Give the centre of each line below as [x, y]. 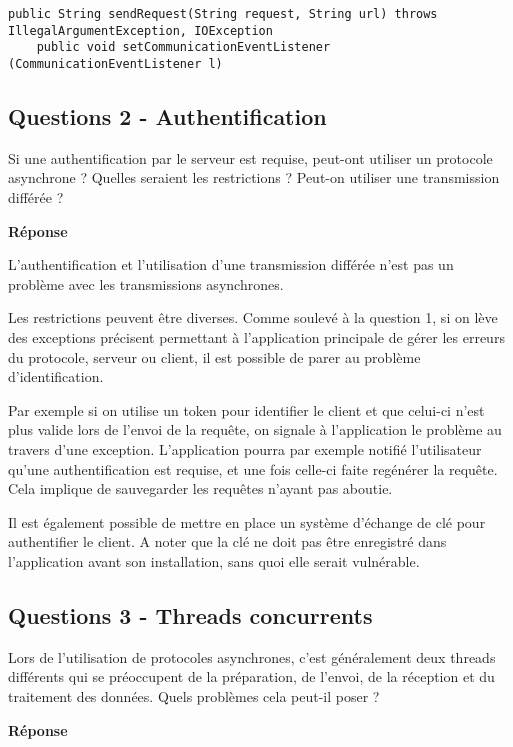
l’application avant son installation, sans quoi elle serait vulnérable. [214, 560]
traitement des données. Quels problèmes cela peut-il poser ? [194, 695]
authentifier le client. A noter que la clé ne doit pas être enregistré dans [227, 541]
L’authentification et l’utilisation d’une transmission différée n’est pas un [231, 264]
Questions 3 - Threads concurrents [190, 614]
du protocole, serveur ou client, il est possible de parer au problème [214, 356]
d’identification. [56, 376]
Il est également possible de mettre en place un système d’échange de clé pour [247, 521]
